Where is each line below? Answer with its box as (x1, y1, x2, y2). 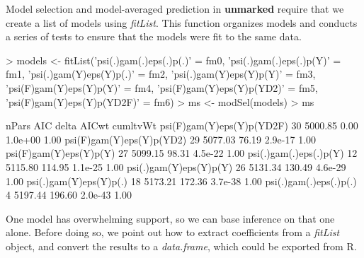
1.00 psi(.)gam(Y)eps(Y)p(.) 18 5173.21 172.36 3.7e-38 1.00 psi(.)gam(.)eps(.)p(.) (6, 173, 357, 188)
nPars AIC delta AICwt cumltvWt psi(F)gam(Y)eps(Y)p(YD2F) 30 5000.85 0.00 (6, 118, 358, 133)
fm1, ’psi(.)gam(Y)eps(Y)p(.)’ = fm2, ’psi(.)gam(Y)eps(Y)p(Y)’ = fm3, (6, 66, 316, 81)
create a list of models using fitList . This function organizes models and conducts (6, 15, 358, 30)
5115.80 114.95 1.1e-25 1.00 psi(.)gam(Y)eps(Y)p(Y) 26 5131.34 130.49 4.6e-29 (6, 159, 346, 174)
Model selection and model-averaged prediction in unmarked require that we (6, 1, 344, 16)
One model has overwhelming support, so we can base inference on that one (6, 211, 335, 225)
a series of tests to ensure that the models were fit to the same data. (6, 29, 302, 44)
